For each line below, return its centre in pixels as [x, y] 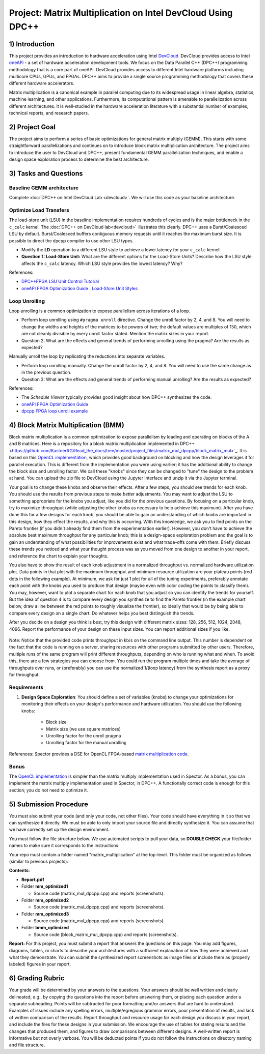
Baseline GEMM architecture [44, 188]
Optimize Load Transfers [39, 210]
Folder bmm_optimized [45, 928]
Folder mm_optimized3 [45, 914]
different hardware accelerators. [42, 83]
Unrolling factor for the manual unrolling [86, 743]
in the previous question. [46, 372]
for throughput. [25, 674]
